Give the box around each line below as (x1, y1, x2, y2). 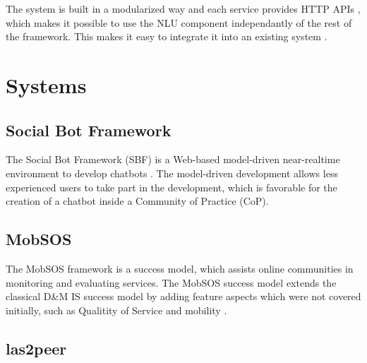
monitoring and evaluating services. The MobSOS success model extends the (6, 275, 337, 290)
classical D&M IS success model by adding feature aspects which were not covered (6, 289, 361, 304)
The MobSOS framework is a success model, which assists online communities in (6, 261, 354, 275)
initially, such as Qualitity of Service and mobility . (6, 302, 227, 317)
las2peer (6, 337, 67, 359)
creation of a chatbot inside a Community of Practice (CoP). (6, 194, 269, 208)
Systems (6, 70, 87, 99)
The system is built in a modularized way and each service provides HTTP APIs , (6, 1, 361, 16)
